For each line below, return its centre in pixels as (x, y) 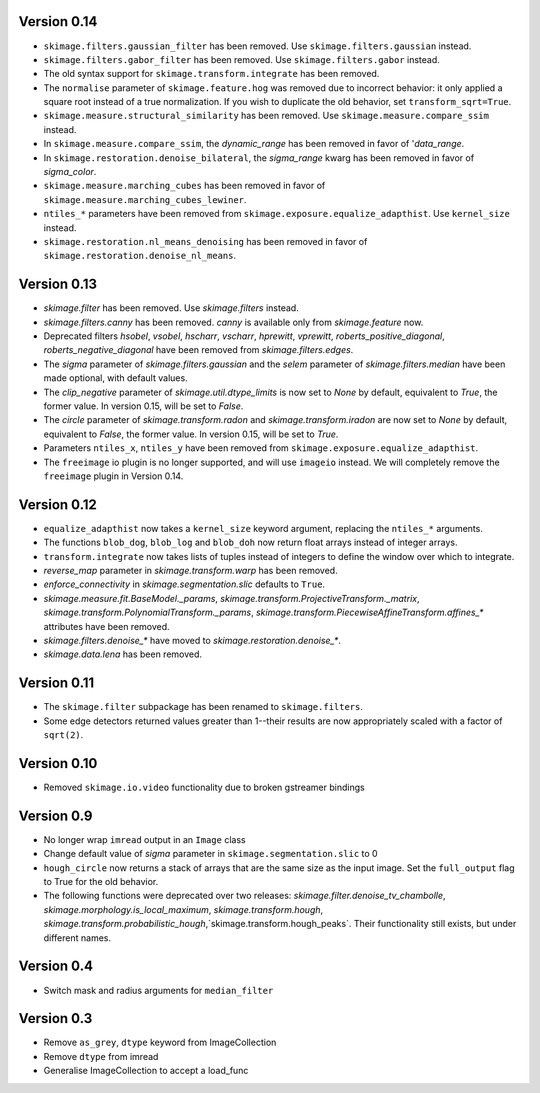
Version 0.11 (56, 683)
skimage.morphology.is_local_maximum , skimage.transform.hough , (183, 909)
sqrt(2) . (63, 735)
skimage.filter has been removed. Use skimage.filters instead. (171, 308)
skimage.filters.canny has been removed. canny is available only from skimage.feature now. (233, 322)
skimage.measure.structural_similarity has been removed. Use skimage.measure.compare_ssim (266, 116)
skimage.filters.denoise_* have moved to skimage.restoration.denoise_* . (192, 640)
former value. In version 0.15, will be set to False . (143, 406)
